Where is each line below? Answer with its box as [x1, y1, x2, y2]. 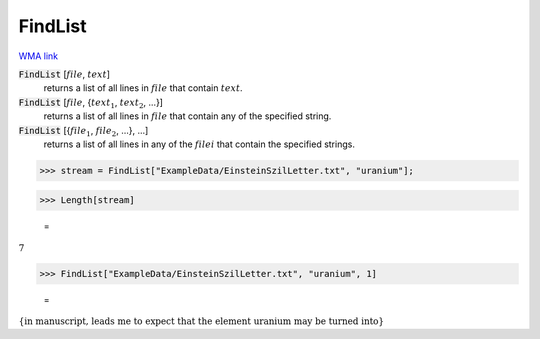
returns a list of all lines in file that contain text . [43, 82, 244, 94]
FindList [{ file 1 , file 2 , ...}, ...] [18, 124, 149, 139]
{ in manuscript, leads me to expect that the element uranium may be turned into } [18, 316, 385, 327]
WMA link [18, 50, 59, 62]
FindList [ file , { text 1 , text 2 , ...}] [18, 96, 164, 110]
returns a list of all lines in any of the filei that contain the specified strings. [43, 138, 355, 150]
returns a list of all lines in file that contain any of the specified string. [43, 110, 332, 122]
